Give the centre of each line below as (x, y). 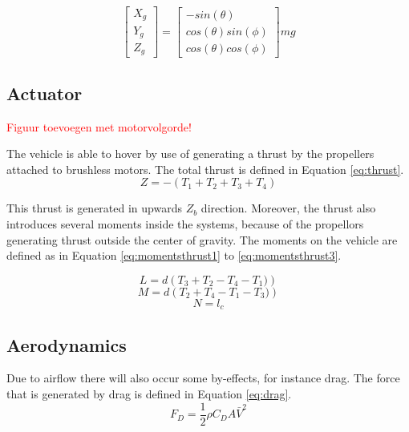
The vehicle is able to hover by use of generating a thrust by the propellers (190, 153)
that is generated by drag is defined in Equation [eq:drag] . (149, 394)
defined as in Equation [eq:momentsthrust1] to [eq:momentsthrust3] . (174, 255)
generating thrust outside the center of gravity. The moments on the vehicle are (202, 239)
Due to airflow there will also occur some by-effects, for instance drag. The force (203, 378)
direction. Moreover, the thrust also (288, 208)
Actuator (45, 93)
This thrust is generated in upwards (94, 208)
